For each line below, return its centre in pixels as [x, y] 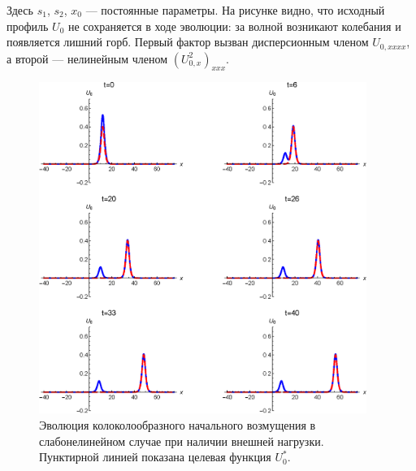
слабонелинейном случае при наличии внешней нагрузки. [182, 441]
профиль [28, 26]
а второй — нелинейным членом [87, 58]
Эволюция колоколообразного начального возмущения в [178, 425]
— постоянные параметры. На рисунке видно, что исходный [235, 10]
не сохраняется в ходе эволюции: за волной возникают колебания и [235, 26]
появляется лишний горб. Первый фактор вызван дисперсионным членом [188, 42]
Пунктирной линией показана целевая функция [155, 457]
